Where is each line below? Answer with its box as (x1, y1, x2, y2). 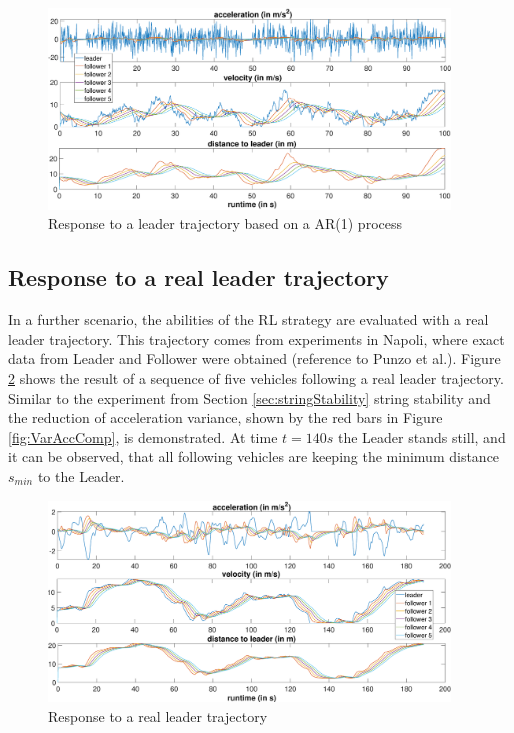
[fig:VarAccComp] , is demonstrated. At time (8, 426, 278, 447)
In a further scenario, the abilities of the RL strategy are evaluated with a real (8, 309, 489, 330)
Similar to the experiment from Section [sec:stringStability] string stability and (8, 387, 491, 408)
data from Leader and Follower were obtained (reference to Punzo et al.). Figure (8, 348, 501, 369)
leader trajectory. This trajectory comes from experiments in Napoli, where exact (8, 328, 505, 349)
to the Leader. (37, 465, 125, 486)
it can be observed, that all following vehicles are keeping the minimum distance (8, 446, 500, 467)
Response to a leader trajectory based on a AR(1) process (48, 213, 403, 234)
